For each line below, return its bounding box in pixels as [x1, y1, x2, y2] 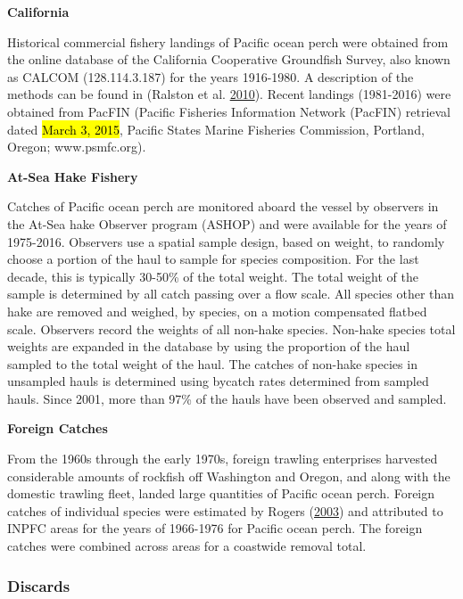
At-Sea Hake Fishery [7, 167, 138, 185]
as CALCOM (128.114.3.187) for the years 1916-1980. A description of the [7, 67, 414, 86]
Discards [7, 574, 70, 596]
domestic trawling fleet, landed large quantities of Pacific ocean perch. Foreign [7, 484, 435, 503]
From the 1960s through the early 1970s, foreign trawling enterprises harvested [7, 449, 438, 468]
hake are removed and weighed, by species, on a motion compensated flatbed [7, 301, 427, 320]
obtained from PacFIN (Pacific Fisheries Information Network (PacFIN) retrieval [7, 102, 451, 120]
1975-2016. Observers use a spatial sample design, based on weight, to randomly [7, 232, 445, 250]
